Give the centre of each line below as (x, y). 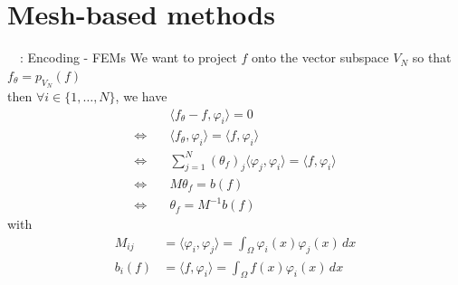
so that (432, 57)
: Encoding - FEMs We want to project (128, 57)
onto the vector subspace (320, 57)
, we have (141, 95)
